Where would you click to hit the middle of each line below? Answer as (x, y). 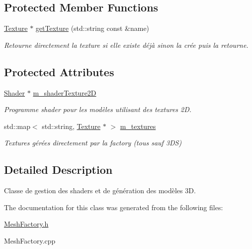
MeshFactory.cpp (30, 240)
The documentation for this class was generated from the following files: (114, 207)
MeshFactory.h (26, 224)
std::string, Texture (71, 126)
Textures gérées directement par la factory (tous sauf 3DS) (93, 143)
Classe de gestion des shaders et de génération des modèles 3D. (100, 190)
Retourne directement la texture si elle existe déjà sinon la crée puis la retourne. (126, 45)
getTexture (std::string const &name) (92, 28)
